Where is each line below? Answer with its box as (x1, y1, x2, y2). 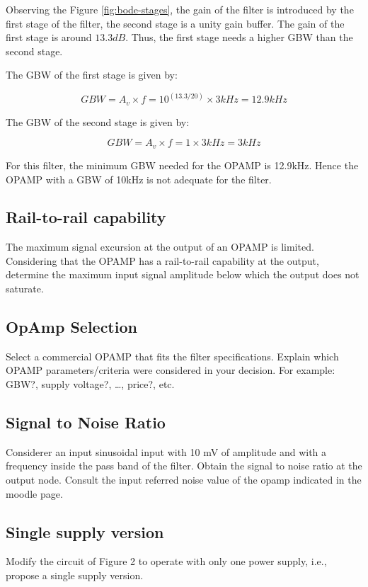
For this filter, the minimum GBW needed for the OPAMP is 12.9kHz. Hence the (6, 157, 359, 172)
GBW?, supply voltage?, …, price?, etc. (6, 377, 175, 392)
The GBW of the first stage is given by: (6, 67, 178, 82)
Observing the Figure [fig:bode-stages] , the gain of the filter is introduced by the (6, 2, 354, 16)
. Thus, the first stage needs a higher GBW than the (125, 30, 353, 45)
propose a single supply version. (6, 568, 144, 583)
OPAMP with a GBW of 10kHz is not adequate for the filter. (6, 171, 272, 186)
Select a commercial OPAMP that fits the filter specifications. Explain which (6, 348, 339, 363)
